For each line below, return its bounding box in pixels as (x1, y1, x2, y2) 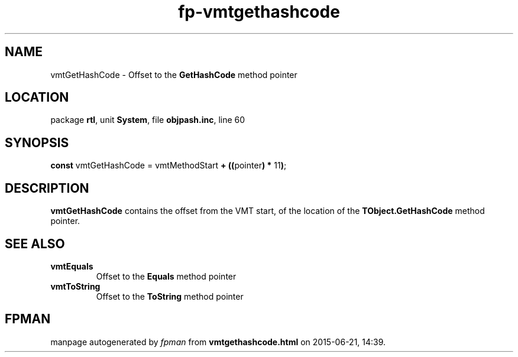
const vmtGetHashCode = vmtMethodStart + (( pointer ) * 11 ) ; (50, 160, 287, 171)
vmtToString (50, 281, 101, 291)
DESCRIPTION (5, 180, 89, 196)
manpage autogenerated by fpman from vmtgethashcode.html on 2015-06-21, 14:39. (50, 336, 386, 347)
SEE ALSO (5, 236, 65, 251)
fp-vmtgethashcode (178, 2, 340, 22)
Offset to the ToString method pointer (96, 291, 244, 301)
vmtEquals (50, 261, 93, 271)
